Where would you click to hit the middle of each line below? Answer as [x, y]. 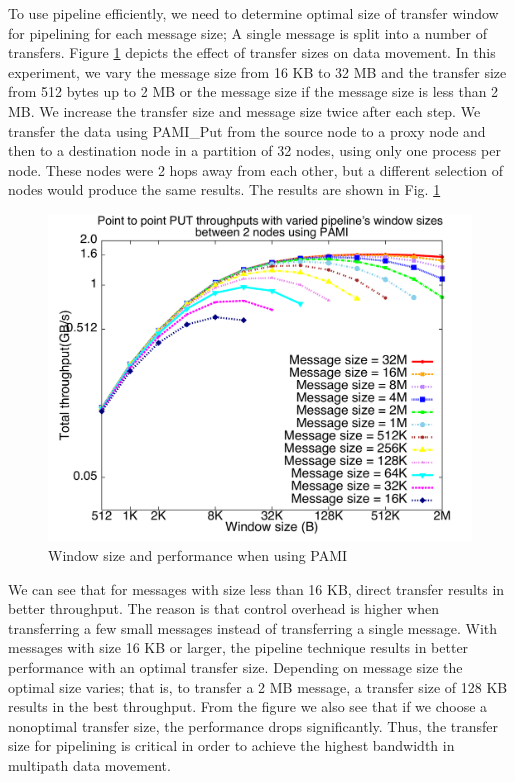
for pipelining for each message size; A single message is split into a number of [248, 32]
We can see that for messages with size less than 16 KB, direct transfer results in [256, 588]
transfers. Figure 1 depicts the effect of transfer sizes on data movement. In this [252, 52]
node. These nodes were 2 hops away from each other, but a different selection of [256, 169]
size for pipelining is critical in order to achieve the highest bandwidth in [231, 745]
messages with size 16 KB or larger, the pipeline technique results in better [238, 647]
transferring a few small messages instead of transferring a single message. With [253, 627]
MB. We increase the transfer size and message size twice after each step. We [244, 110]
